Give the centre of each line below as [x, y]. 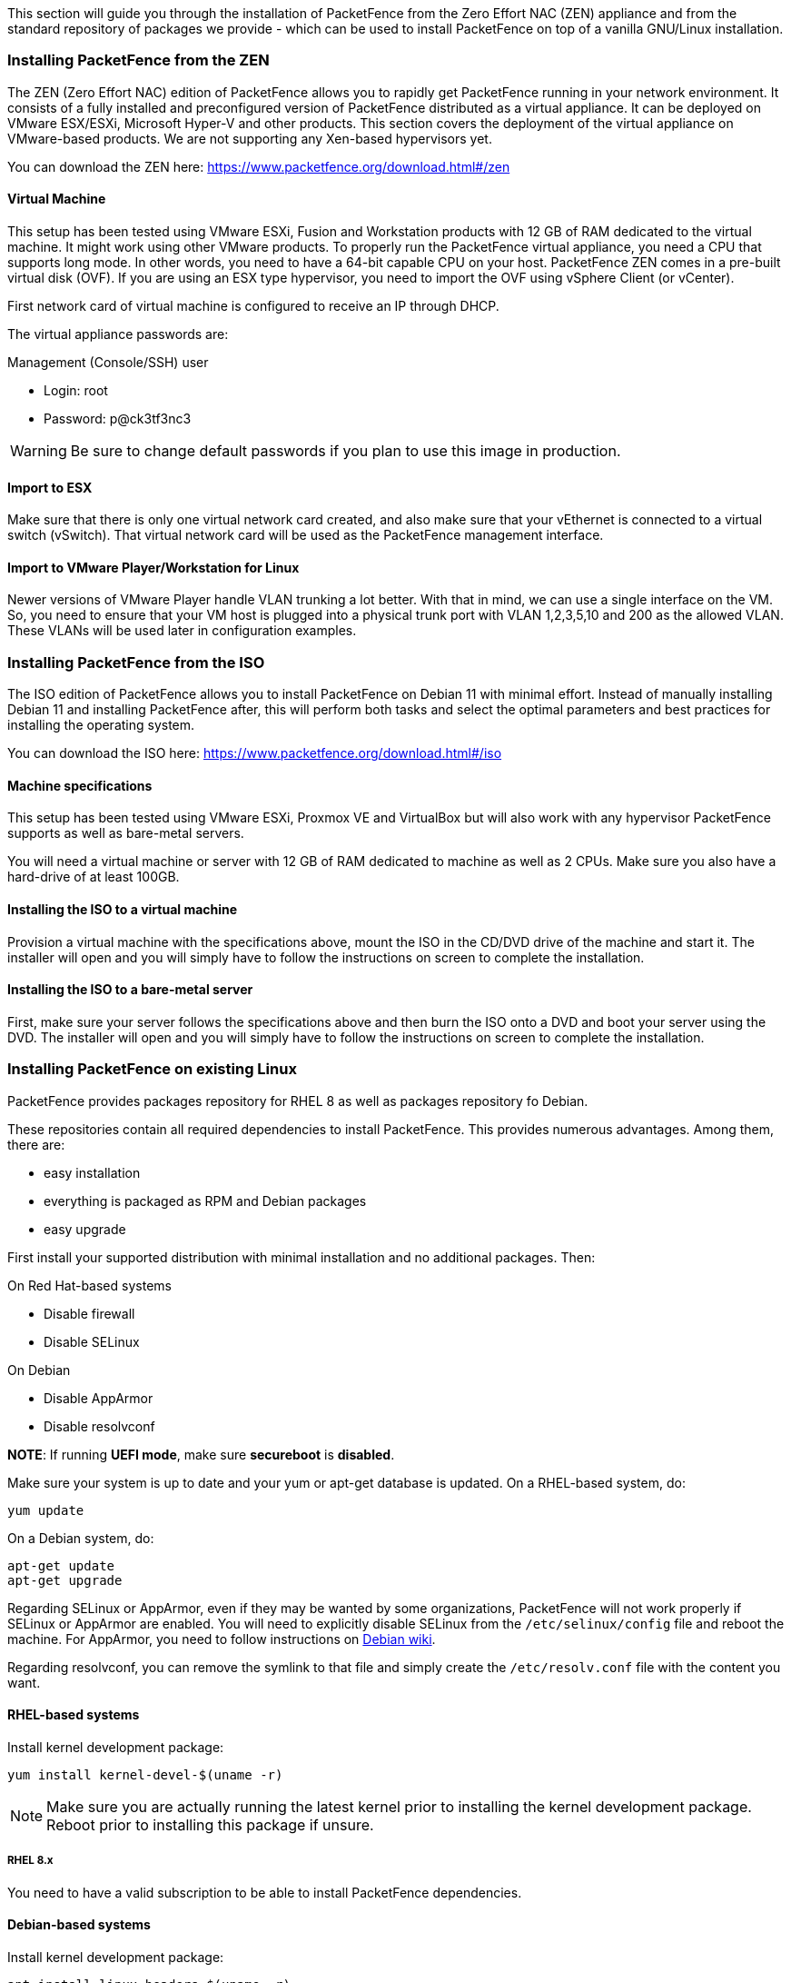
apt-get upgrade [65, 1580]
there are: [36, 1144]
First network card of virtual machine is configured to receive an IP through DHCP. [253, 305]
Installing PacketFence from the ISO [136, 662]
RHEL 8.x [30, 1861]
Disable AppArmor [99, 1398]
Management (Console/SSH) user [108, 362]
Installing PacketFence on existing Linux [152, 1069]
